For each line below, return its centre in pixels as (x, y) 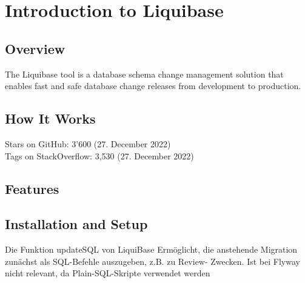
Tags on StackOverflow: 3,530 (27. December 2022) (99, 155)
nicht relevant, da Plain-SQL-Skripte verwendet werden (108, 273)
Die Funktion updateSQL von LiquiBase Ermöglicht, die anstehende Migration (151, 249)
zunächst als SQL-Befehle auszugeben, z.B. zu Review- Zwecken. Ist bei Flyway (152, 261)
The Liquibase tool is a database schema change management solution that (144, 74)
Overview (35, 48)
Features (32, 188)
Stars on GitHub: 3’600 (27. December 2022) (88, 143)
